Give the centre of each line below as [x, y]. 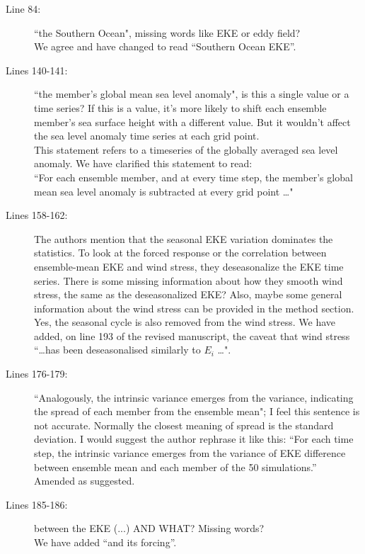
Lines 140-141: [37, 70]
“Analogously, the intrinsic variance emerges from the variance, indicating [194, 397]
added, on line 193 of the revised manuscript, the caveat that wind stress [192, 335]
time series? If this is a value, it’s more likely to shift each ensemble [180, 107]
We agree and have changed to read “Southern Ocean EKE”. [165, 46]
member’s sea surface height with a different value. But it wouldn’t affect [192, 121]
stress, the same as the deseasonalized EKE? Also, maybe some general [188, 294]
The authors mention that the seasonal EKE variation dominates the [184, 238]
